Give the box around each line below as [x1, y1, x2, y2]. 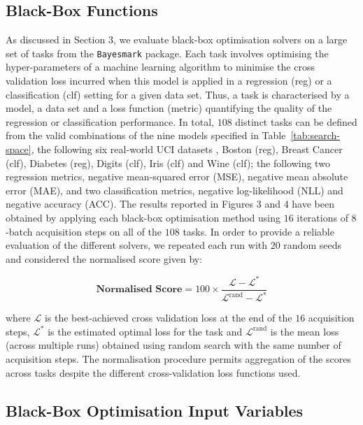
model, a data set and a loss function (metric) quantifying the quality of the [6, 101, 332, 115]
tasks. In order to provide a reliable [183, 224, 334, 238]
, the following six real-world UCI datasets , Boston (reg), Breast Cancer [31, 142, 343, 157]
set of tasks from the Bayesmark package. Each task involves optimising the [6, 45, 329, 60]
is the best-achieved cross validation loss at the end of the [44, 310, 292, 325]
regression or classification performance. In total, [6, 114, 215, 129]
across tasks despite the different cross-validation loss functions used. [6, 365, 301, 380]
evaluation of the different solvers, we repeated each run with [6, 238, 268, 252]
